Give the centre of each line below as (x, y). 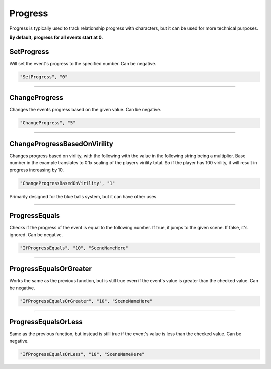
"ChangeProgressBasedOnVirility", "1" (67, 183)
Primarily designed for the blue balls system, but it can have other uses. (83, 196)
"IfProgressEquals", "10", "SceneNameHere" (74, 248)
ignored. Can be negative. (36, 234)
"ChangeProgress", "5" (48, 123)
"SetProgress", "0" (44, 77)
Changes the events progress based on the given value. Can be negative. (85, 110)
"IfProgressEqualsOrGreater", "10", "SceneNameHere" (86, 301)
